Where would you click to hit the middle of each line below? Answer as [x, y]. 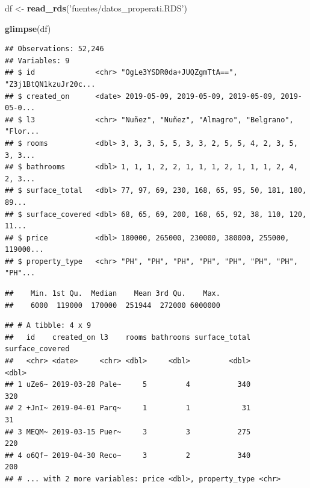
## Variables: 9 [37, 61]
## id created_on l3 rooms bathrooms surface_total [128, 337]
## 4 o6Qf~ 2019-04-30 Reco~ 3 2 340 [128, 455]
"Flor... [22, 132]
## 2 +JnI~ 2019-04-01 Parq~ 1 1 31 [128, 408]
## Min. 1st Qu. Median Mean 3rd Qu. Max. [113, 294]
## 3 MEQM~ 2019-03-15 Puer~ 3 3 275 [128, 432]
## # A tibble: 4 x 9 [48, 326]
